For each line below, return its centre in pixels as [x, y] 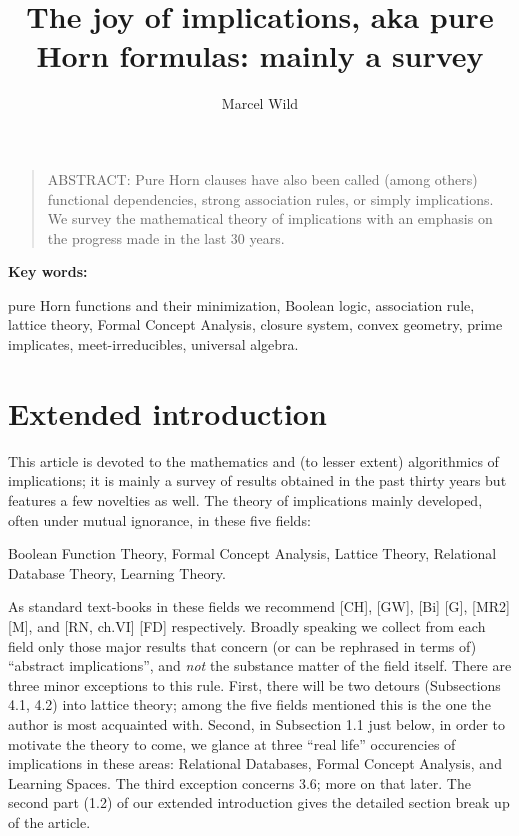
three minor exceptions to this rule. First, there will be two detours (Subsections [254, 684]
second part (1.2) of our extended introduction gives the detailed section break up [259, 802]
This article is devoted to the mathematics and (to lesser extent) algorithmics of [253, 460]
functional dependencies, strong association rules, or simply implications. [270, 198]
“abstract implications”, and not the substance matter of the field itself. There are [260, 665]
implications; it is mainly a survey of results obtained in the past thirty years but [257, 480]
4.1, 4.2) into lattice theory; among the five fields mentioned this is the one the [249, 704]
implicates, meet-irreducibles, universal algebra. [153, 344]
